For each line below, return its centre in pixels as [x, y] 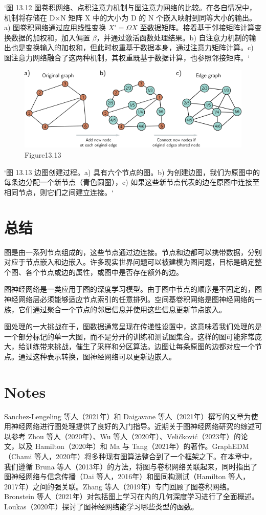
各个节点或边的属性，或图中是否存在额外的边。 [104, 272]
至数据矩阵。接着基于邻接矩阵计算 [197, 27]
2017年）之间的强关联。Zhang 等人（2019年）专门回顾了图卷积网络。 [119, 486]
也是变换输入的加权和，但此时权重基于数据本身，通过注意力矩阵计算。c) [132, 47]
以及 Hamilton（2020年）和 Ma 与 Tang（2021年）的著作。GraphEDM [134, 446]
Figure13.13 [43, 155]
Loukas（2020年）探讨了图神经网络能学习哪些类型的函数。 [101, 506]
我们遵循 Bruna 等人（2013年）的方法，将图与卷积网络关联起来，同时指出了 [131, 466]
